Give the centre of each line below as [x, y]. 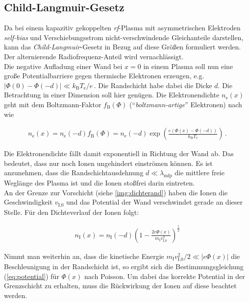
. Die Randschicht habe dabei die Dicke [153, 85]
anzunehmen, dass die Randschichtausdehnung [74, 173]
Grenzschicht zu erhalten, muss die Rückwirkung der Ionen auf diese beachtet [120, 286]
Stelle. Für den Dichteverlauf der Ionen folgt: [72, 212]
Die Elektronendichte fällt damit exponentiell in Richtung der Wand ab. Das [119, 153]
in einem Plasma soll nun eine [188, 66]
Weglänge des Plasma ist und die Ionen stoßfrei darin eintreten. [100, 183]
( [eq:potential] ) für [32, 276]
